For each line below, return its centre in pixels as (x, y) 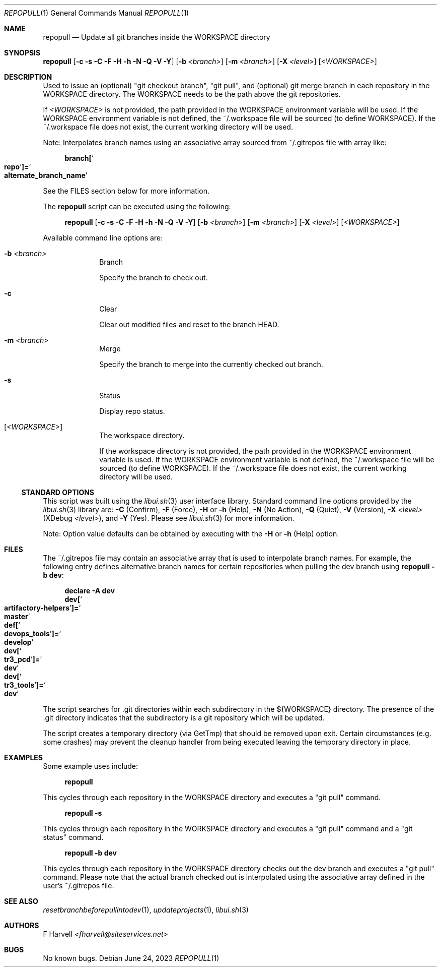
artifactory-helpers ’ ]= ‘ (43, 608)
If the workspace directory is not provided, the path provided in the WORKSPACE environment (255, 451)
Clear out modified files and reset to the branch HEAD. (189, 324)
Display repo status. (132, 411)
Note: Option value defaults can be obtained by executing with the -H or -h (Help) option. (191, 534)
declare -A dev (90, 591)
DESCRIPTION (28, 77)
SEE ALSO (21, 901)
